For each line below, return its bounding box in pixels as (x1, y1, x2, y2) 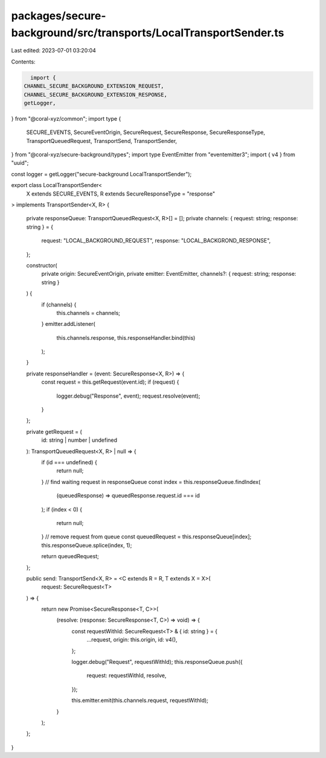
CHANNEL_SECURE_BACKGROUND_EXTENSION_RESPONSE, (24, 91, 167, 98)
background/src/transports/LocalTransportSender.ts (11, 26, 284, 39)
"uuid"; (11, 159, 29, 167)
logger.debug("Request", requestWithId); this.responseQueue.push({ (71, 658, 243, 666)
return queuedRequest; (41, 553, 99, 560)
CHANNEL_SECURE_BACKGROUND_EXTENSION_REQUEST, (24, 83, 164, 90)
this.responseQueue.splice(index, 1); (41, 541, 132, 549)
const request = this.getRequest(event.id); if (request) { (41, 378, 179, 386)
